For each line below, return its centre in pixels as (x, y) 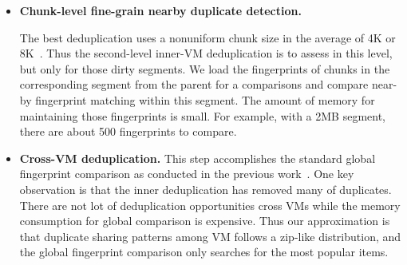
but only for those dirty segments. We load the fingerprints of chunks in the (205, 68)
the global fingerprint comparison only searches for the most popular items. (204, 252)
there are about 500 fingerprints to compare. (128, 131)
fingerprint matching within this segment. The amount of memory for (205, 99)
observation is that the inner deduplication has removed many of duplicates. (205, 189)
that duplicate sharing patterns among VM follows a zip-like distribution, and (210, 236)
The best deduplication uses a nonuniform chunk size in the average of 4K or (207, 37)
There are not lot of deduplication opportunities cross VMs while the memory (210, 205)
